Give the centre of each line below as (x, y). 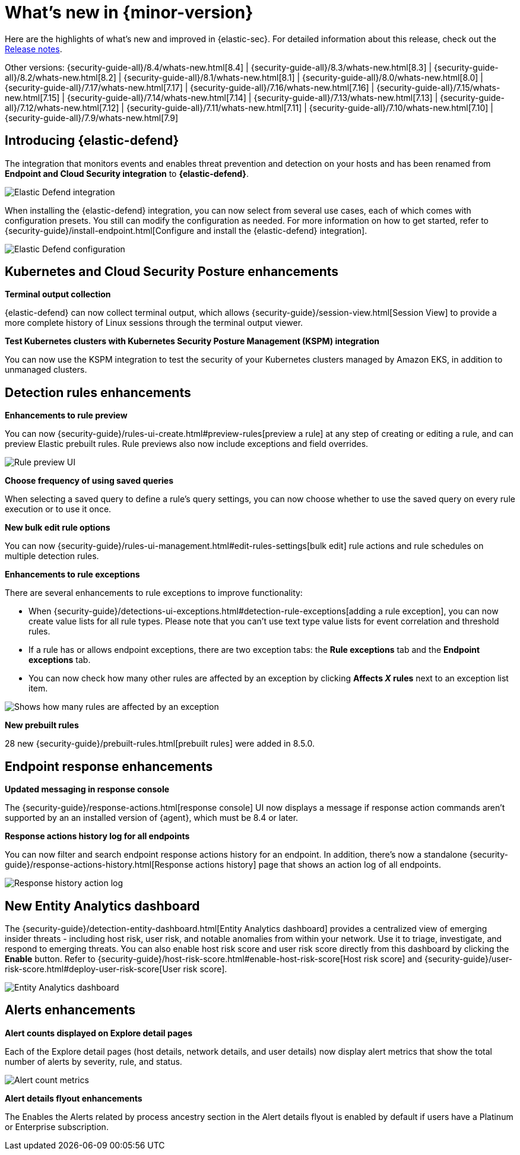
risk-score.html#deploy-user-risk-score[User (93, 969)
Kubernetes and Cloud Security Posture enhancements (172, 272)
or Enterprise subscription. (57, 1127)
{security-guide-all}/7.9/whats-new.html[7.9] (92, 118)
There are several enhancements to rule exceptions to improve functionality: (154, 593)
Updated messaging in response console (87, 789)
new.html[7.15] (32, 97)
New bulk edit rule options (58, 528)
